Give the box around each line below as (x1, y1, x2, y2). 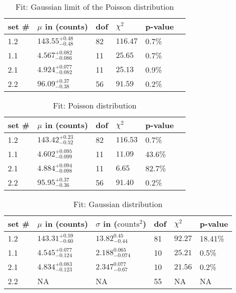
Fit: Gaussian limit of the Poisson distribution (15, 1, 174, 12)
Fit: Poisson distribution (53, 100, 137, 111)
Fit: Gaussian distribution (73, 198, 163, 210)
